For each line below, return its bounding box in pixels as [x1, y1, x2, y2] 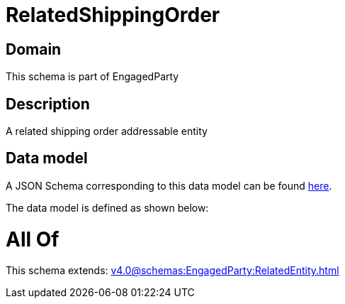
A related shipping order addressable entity [6, 125, 208, 138]
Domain [6, 40, 62, 58]
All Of [6, 227, 60, 251]
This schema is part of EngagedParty [6, 70, 179, 83]
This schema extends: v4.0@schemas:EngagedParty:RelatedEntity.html [6, 264, 339, 277]
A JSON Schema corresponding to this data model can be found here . [6, 179, 332, 192]
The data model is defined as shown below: [6, 201, 209, 214]
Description [6, 94, 90, 113]
